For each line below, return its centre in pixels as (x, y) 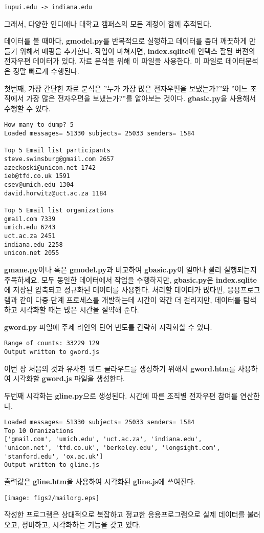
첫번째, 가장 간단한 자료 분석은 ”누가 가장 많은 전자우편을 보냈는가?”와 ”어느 (126, 88)
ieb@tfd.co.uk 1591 (37, 176)
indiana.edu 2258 (34, 244)
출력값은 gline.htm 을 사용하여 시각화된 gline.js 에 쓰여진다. (100, 481)
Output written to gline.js (52, 465)
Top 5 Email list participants (57, 151)
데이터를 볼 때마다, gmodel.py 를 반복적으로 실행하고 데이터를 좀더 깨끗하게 (126, 41)
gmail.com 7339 (30, 219)
